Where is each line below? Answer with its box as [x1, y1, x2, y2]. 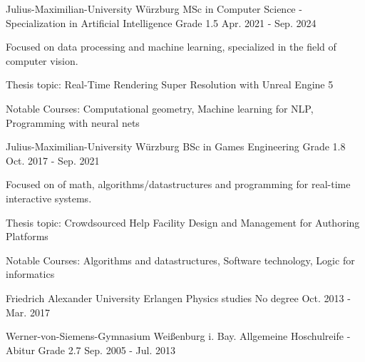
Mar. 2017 [6, 304, 50, 319]
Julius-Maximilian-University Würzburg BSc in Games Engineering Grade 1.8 [6, 139, 346, 154]
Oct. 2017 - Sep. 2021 [6, 152, 100, 167]
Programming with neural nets [6, 115, 140, 130]
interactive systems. [6, 190, 92, 205]
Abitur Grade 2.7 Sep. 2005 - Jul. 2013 [6, 342, 176, 357]
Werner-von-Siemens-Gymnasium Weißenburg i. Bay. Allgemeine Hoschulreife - [6, 329, 351, 343]
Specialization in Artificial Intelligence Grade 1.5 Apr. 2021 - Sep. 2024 [6, 15, 317, 30]
